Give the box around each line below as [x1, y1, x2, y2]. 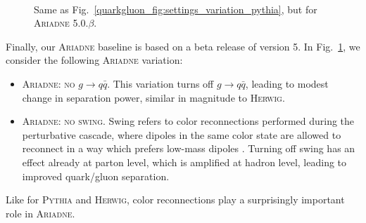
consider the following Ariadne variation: [6, 53, 183, 67]
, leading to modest [245, 76, 329, 90]
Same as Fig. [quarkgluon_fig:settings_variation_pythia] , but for [34, 1, 317, 16]
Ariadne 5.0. [34, 15, 89, 30]
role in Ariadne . [6, 205, 75, 220]
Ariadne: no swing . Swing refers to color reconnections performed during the [22, 114, 355, 128]
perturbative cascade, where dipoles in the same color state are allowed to [22, 127, 341, 142]
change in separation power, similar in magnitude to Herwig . [22, 90, 285, 104]
